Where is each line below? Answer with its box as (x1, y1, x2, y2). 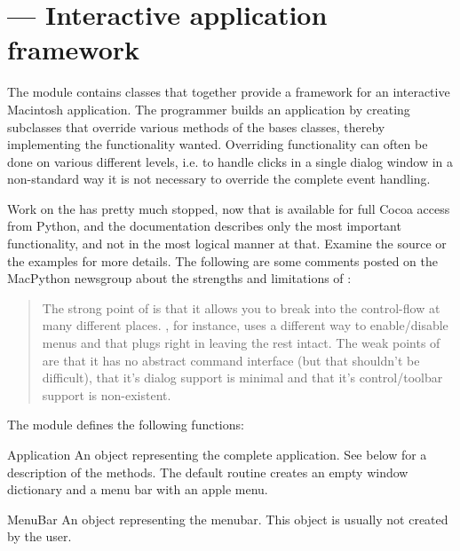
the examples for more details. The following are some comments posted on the (7, 251, 438, 270)
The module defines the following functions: (7, 415, 244, 434)
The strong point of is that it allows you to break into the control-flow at (42, 298, 440, 317)
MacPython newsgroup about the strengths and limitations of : (7, 269, 352, 287)
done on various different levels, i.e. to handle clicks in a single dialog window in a (7, 152, 454, 170)
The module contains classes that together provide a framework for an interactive (7, 83, 450, 101)
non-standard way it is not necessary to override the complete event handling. (7, 169, 431, 188)
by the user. (7, 527, 72, 546)
